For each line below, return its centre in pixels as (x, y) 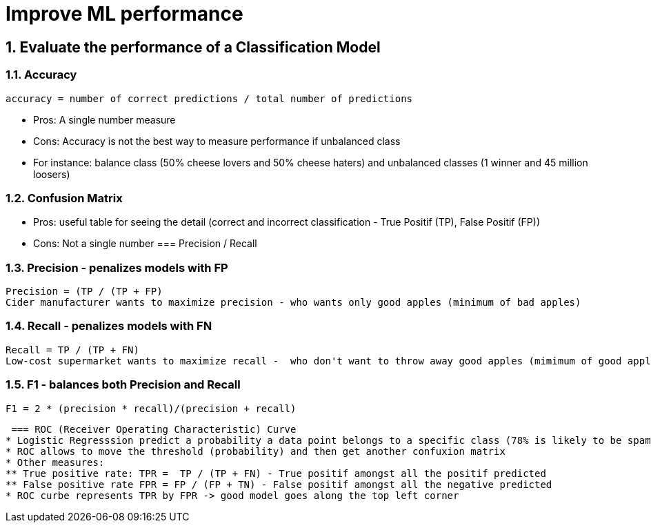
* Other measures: (55, 462)
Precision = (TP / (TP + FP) (84, 292)
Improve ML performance (124, 14)
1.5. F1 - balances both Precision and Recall (123, 385)
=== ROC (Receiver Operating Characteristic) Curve (154, 429)
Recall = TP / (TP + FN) (72, 350)
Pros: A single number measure (104, 119)
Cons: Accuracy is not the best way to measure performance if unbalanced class (217, 141)
